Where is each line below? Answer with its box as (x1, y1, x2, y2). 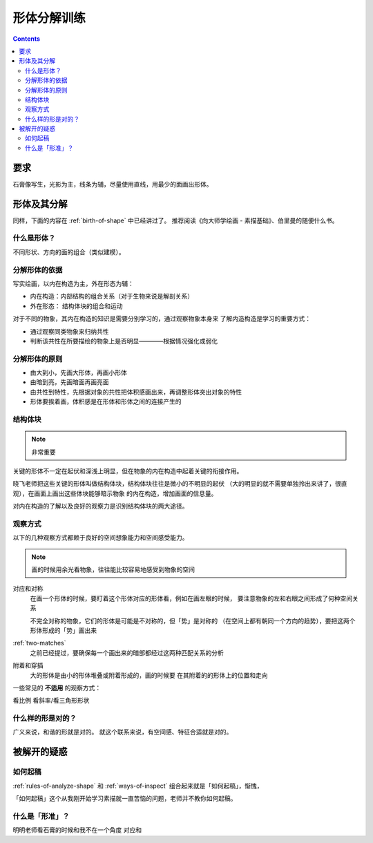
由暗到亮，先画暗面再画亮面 (30, 378, 109, 386)
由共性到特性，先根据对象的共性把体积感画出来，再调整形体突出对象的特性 (30, 388, 242, 396)
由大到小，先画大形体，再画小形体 (30, 368, 127, 377)
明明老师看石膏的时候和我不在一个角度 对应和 (12, 826, 142, 834)
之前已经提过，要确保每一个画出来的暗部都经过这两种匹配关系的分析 (30, 648, 224, 656)
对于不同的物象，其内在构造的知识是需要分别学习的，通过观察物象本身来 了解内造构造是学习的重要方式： (12, 314, 311, 323)
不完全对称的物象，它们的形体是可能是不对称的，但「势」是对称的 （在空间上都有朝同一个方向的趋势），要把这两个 (30, 616, 356, 625)
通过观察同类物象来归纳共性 (30, 327, 109, 335)
